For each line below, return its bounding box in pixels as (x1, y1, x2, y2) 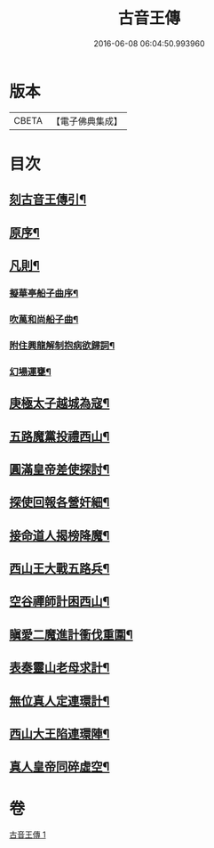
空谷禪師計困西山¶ (9, 594, 110, 609)
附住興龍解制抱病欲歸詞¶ (9, 339, 115, 352)
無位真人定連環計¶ (9, 693, 110, 708)
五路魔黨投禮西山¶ (9, 428, 110, 444)
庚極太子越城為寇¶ (9, 395, 110, 411)
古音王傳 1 (9, 829, 46, 840)
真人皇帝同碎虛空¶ (9, 759, 110, 775)
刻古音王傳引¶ (9, 192, 87, 208)
